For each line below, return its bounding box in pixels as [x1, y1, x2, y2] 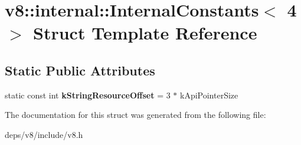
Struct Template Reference [33, 21, 257, 45]
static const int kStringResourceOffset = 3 [5, 88, 171, 101]
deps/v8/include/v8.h [5, 128, 83, 140]
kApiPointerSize [180, 88, 238, 101]
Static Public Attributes [5, 61, 155, 79]
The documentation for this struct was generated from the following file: [5, 108, 266, 121]
